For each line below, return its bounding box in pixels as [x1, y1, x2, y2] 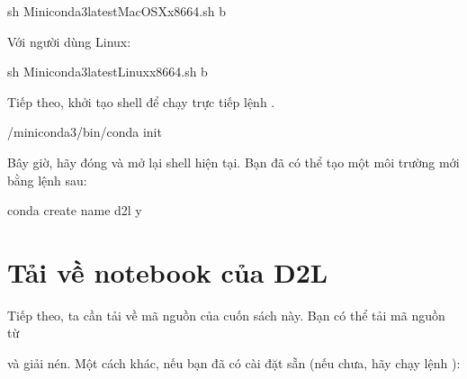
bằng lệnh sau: [7, 170, 87, 189]
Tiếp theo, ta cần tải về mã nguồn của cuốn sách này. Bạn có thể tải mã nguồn [7, 305, 445, 324]
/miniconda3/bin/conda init [7, 122, 162, 141]
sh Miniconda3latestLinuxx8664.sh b [7, 62, 208, 81]
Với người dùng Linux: [7, 32, 131, 50]
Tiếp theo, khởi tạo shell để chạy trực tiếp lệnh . [7, 92, 275, 111]
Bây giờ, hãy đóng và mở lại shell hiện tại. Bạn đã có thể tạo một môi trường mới [7, 152, 460, 171]
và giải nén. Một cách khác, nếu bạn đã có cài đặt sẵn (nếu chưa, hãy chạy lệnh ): [7, 354, 461, 373]
